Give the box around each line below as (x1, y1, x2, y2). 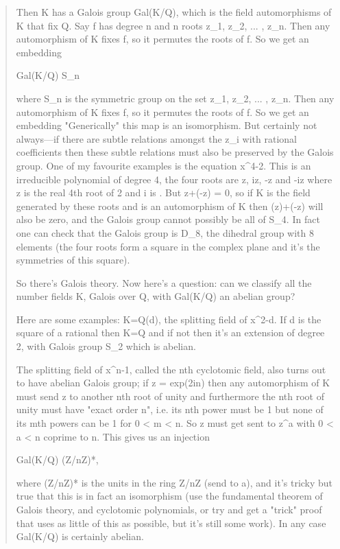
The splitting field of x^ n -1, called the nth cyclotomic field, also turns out (16, 362, 326, 376)
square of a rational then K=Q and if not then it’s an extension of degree (16, 325, 325, 340)
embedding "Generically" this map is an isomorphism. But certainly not (16, 118, 317, 132)
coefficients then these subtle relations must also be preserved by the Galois (16, 145, 334, 159)
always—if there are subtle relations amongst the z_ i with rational (16, 131, 297, 145)
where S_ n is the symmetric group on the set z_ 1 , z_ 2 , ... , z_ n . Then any (16, 91, 335, 105)
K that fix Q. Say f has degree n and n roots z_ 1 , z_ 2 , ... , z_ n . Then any (16, 18, 330, 32)
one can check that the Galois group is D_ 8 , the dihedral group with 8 (16, 225, 314, 240)
